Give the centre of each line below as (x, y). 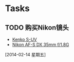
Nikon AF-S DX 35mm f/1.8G (40, 45)
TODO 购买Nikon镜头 (37, 27)
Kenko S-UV (25, 39)
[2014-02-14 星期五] (26, 54)
